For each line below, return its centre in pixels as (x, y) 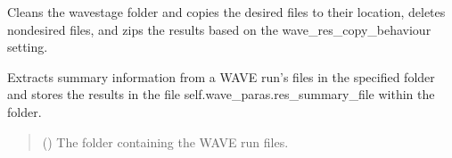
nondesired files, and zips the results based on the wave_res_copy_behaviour (219, 29)
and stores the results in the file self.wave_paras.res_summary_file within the (221, 94)
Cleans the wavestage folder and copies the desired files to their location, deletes (226, 12)
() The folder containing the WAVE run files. (165, 141)
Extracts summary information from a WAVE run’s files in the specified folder (221, 76)
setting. (28, 47)
